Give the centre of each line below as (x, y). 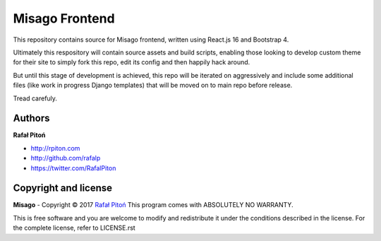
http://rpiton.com (55, 148)
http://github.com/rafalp (66, 158)
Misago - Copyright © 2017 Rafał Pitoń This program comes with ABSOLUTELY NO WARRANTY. (153, 205)
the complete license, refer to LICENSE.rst (74, 228)
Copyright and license (63, 188)
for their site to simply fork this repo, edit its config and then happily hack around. (132, 62)
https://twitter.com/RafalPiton (73, 168)
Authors (31, 118)
